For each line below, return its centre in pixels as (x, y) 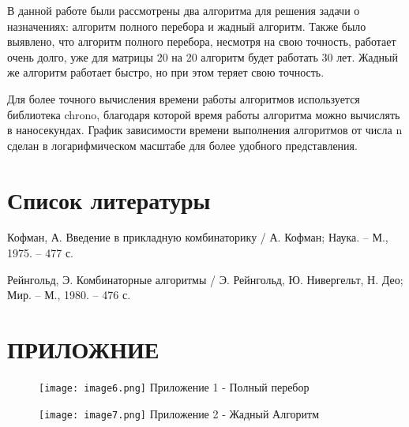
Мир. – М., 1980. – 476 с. (69, 295)
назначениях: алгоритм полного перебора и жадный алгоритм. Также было (187, 26)
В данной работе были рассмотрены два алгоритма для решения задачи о (184, 10)
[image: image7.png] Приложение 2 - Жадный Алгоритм (179, 413)
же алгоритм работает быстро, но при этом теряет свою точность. (166, 72)
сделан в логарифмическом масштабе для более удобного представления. (182, 145)
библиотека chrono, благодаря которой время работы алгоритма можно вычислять (204, 114)
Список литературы (109, 199)
